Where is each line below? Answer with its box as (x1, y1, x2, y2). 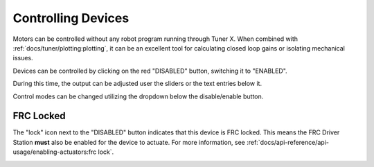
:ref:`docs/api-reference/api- (246, 138, 329, 146)
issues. (12, 54, 34, 62)
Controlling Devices (12, 10, 130, 26)
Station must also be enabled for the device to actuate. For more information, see (12, 138, 246, 146)
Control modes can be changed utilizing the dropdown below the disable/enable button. (12, 92, 264, 100)
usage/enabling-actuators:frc (12, 148, 97, 156)
